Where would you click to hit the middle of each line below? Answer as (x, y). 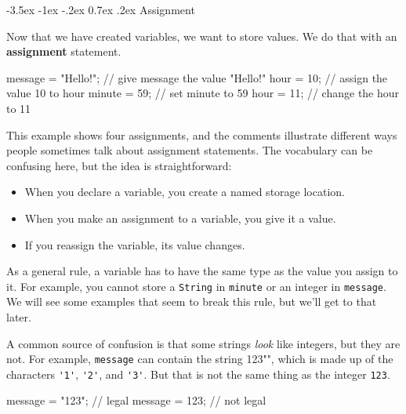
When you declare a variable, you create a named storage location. (185, 192)
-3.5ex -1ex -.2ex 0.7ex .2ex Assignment (101, 9)
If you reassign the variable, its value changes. (135, 244)
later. (19, 316)
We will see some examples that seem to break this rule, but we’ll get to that (192, 301)
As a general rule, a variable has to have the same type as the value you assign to (202, 271)
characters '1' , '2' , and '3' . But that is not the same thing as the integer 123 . (198, 374)
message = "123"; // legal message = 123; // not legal (136, 400)
